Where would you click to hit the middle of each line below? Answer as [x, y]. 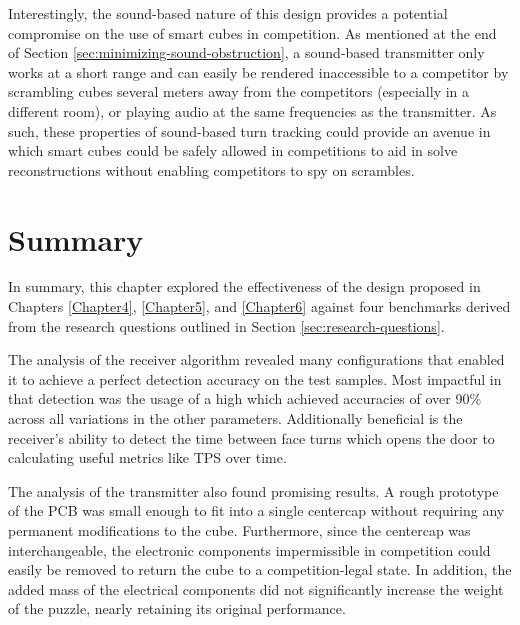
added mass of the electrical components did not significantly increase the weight [256, 588]
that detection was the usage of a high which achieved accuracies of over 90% [245, 398]
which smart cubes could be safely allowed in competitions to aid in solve [233, 150]
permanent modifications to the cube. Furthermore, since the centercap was [239, 530]
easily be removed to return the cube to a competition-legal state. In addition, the [260, 569]
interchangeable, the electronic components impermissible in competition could [249, 549]
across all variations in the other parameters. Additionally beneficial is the [235, 418]
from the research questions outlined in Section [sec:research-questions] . [226, 325]
